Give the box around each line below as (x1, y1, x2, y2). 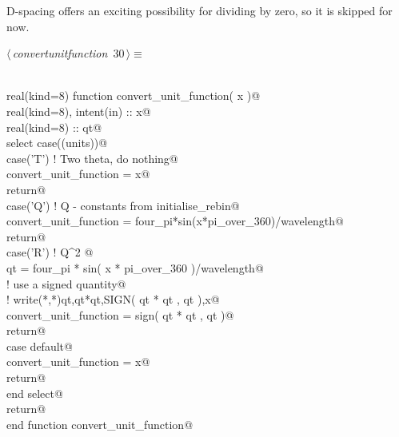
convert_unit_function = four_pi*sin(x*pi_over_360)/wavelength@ (6, 213, 344, 229)
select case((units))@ (6, 134, 108, 151)
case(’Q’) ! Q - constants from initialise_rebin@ (6, 197, 240, 213)
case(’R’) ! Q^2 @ (6, 244, 94, 260)
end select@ (6, 384, 63, 401)
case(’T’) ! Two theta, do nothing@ (6, 149, 178, 166)
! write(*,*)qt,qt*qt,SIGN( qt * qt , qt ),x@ (6, 291, 220, 308)
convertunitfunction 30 (12, 45, 125, 62)
